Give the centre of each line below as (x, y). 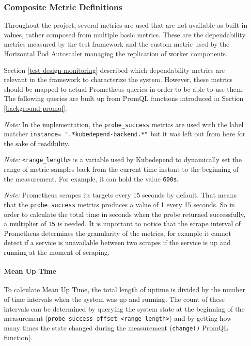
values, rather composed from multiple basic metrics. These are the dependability (125, 34)
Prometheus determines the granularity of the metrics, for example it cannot (118, 233)
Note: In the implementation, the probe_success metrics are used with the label (124, 124)
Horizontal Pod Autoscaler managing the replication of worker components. (116, 53)
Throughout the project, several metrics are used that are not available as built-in (126, 25)
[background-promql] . (36, 107)
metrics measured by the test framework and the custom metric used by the (117, 44)
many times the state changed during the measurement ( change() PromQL (116, 327)
